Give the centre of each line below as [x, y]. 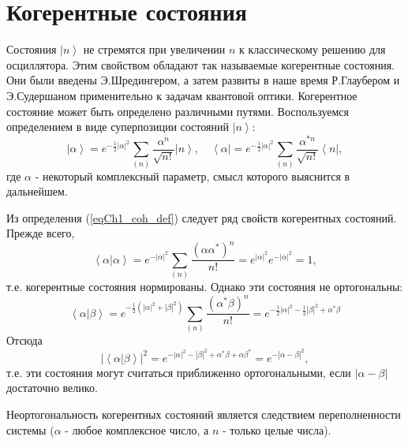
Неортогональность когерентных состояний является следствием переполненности [204, 414]
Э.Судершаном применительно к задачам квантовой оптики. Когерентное [182, 95]
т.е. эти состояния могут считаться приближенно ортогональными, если [179, 372]
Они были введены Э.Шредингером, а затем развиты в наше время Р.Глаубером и [203, 80]
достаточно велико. [52, 388]
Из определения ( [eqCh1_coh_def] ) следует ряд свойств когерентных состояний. [202, 217]
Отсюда [24, 340]
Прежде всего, [41, 233]
